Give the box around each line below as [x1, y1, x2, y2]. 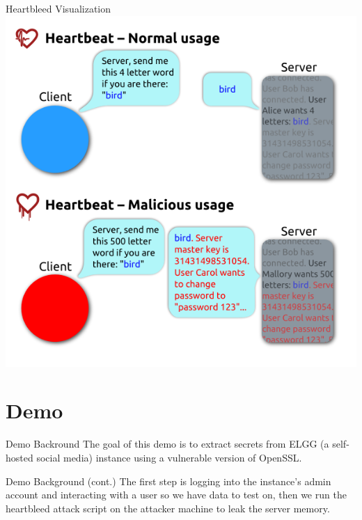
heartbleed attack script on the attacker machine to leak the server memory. [6, 501, 330, 515]
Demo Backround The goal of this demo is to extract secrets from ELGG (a [6, 436, 329, 451]
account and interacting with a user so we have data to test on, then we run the [6, 487, 347, 502]
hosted [6, 450, 33, 464]
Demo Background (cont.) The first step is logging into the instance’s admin [6, 473, 331, 488]
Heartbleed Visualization [6, 1, 111, 15]
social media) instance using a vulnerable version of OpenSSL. [36, 450, 302, 464]
